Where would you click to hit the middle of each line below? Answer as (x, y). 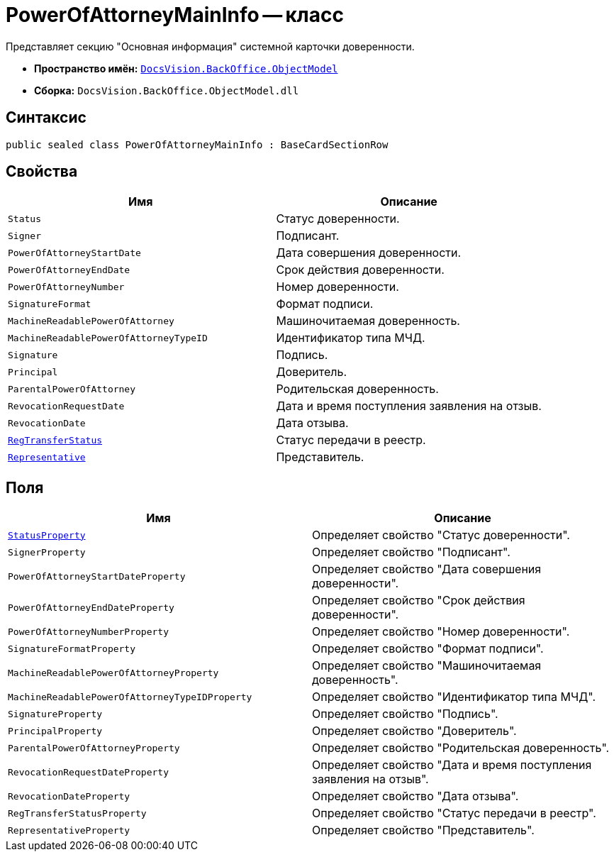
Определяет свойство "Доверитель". (414, 731)
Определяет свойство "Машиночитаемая (427, 666)
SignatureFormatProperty (72, 648)
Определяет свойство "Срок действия (419, 601)
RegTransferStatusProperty (77, 813)
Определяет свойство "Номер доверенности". (441, 632)
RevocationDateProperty (69, 796)
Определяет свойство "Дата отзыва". (415, 796)
